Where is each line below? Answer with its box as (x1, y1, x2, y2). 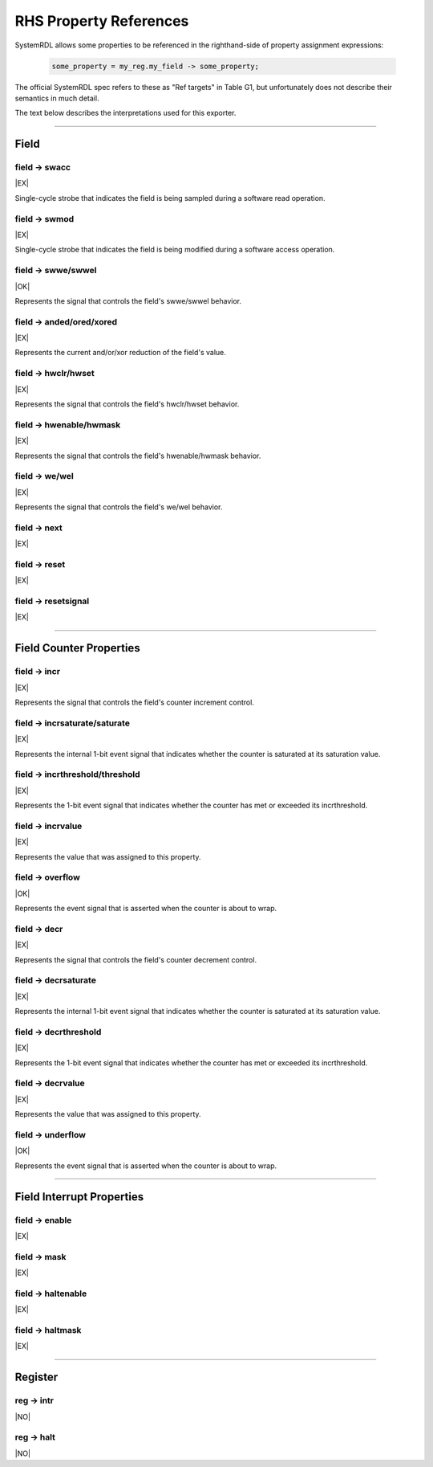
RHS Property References (14, 12, 189, 30)
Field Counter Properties (14, 641, 140, 655)
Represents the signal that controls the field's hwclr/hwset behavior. (14, 398, 240, 409)
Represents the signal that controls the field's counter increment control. (14, 697, 254, 707)
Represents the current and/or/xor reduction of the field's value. (14, 348, 226, 358)
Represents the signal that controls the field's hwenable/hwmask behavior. (14, 451, 261, 460)
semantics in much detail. (14, 93, 99, 103)
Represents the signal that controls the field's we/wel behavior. (14, 502, 223, 512)
